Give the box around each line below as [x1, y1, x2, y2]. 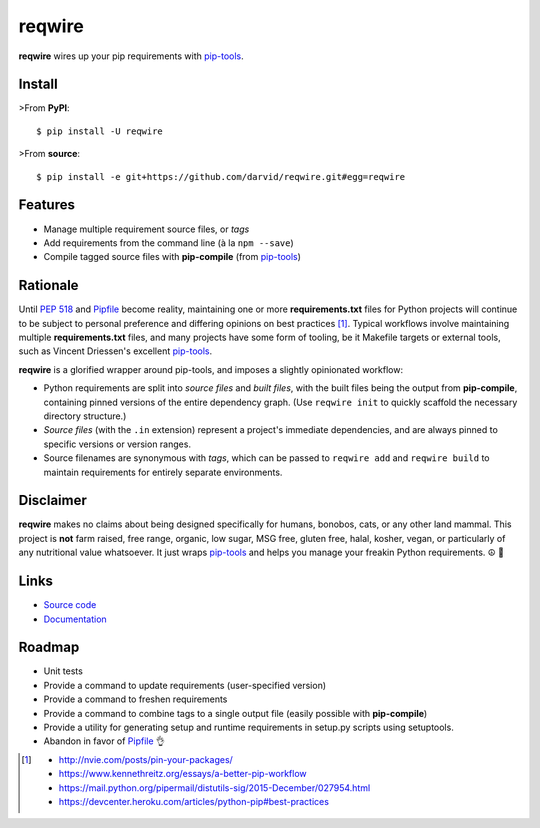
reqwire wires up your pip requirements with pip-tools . [18, 50, 244, 62]
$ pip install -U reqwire [36, 125, 164, 137]
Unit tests [43, 665, 84, 677]
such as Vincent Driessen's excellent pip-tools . [18, 345, 213, 357]
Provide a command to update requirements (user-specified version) [43, 679, 327, 691]
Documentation [43, 613, 107, 625]
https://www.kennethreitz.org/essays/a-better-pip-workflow [58, 768, 307, 780]
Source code [43, 599, 97, 611]
